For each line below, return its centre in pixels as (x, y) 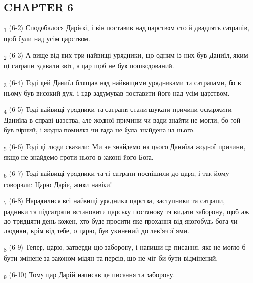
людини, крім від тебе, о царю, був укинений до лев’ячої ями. (97, 230)
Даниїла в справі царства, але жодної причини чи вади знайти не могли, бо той (122, 120)
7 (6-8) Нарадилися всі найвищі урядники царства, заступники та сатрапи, (115, 201)
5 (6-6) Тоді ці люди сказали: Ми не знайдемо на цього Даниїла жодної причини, (125, 147)
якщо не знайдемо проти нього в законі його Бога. (79, 157)
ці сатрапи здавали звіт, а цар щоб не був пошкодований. (89, 66)
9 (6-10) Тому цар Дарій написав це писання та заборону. (90, 275)
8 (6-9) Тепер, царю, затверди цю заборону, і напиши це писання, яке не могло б (125, 248)
